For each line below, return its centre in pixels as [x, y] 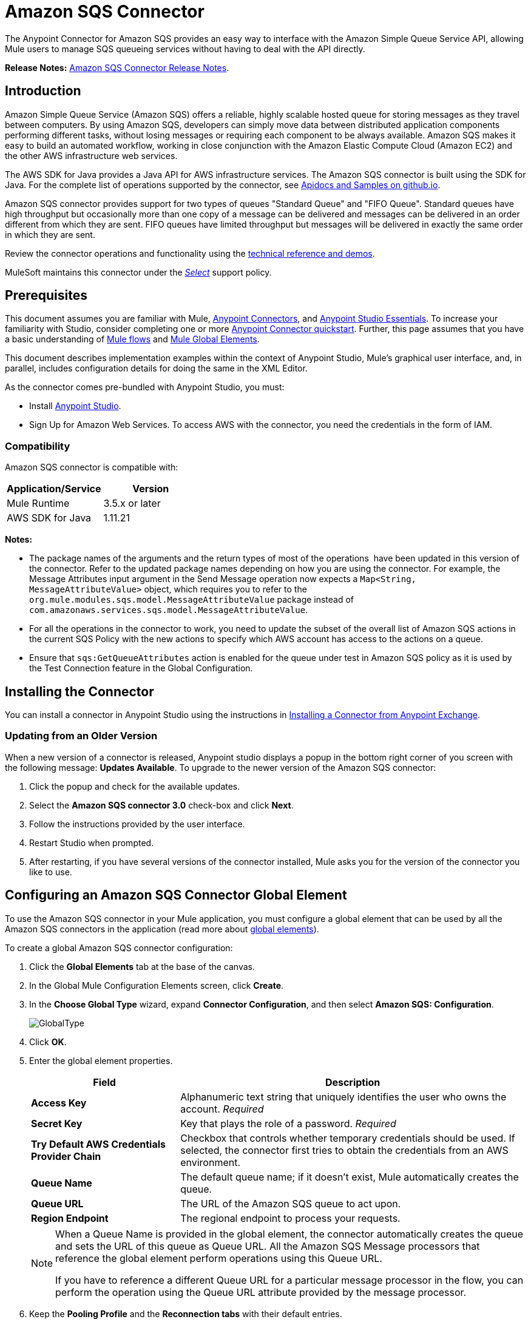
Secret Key [57, 1123]
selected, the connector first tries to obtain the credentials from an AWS [344, 1150]
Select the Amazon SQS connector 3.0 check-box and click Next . [161, 805]
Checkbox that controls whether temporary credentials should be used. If [348, 1138]
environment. [211, 1162]
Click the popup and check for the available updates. [135, 786]
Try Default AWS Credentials [98, 1144]
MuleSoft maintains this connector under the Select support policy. [138, 272]
